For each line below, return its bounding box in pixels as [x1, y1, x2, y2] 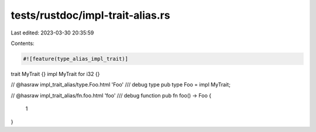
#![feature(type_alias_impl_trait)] [23, 55, 129, 62]
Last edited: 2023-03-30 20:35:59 [11, 29, 94, 36]
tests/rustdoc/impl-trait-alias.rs [11, 9, 170, 22]
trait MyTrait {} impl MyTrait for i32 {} [11, 70, 100, 77]
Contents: [11, 40, 35, 47]
